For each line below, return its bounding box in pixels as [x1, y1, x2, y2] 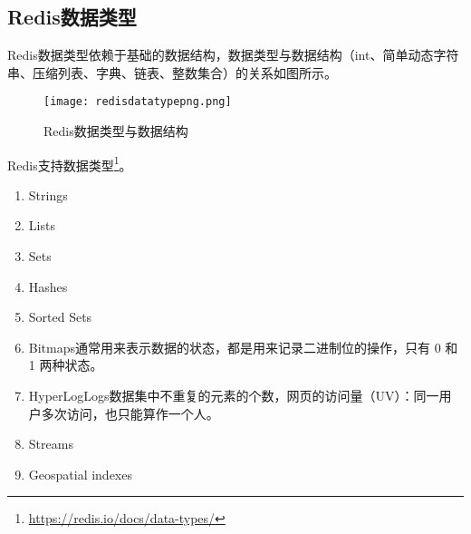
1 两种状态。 [28, 355, 103, 374]
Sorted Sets [28, 307, 92, 326]
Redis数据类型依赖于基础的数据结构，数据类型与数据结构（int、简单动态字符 [7, 45, 459, 64]
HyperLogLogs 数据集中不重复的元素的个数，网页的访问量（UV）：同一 [28, 386, 439, 405]
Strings [28, 185, 68, 204]
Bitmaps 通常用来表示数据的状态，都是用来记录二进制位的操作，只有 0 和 [28, 337, 458, 356]
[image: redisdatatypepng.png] [43, 95, 232, 109]
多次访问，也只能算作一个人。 [41, 403, 219, 422]
